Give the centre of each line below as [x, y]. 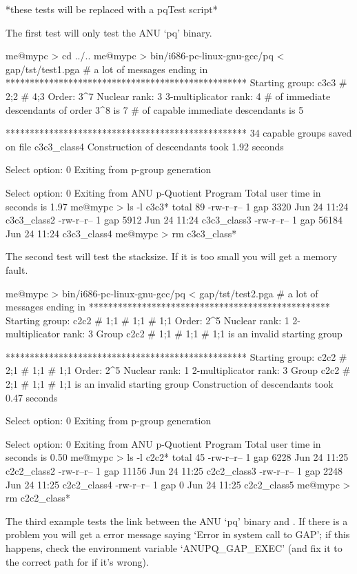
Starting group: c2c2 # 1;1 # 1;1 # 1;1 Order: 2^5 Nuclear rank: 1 [147, 320]
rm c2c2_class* [38, 498]
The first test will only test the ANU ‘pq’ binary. [109, 32]
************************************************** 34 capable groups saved [179, 133]
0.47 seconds [32, 397]
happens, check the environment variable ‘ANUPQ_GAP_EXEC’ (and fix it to [174, 548]
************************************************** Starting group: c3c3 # [176, 82]
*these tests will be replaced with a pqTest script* [112, 9]
